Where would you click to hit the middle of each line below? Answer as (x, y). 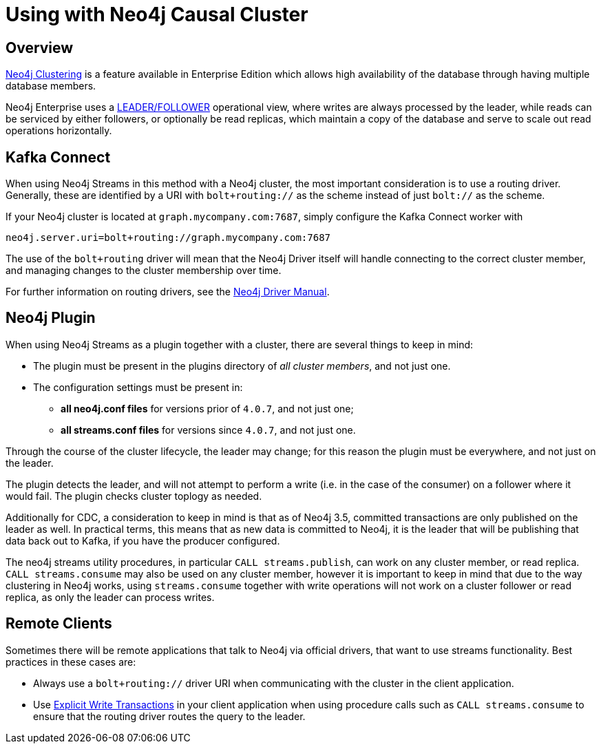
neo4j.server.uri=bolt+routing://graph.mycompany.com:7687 (168, 238)
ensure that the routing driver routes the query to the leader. (169, 716)
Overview (40, 48)
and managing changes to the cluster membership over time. (144, 271)
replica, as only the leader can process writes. (110, 597)
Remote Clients (59, 624)
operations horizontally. (59, 131)
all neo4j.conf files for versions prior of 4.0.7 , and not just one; (207, 408)
